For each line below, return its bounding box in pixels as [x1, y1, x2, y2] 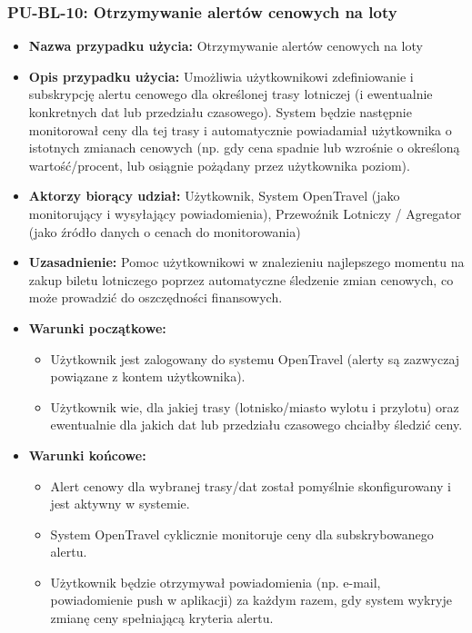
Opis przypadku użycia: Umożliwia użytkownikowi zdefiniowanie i [28, 66, 414, 85]
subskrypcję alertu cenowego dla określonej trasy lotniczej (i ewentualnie [28, 84, 433, 104]
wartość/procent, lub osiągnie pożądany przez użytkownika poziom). [28, 155, 410, 174]
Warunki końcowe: [28, 445, 146, 464]
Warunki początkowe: [28, 318, 166, 337]
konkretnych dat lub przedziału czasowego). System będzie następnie [28, 103, 412, 121]
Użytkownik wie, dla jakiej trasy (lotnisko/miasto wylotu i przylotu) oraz [50, 397, 459, 416]
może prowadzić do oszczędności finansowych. [28, 288, 283, 307]
